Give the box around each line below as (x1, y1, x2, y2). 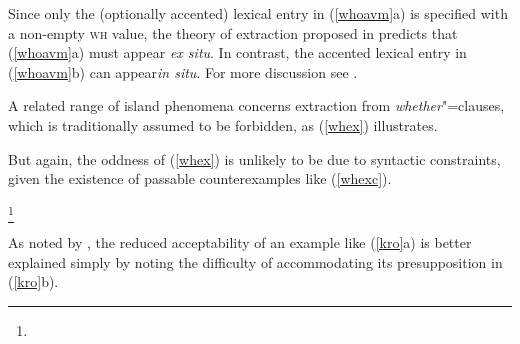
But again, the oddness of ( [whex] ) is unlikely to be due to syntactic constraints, (8, 148, 501, 169)
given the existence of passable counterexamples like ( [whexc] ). (8, 168, 392, 189)
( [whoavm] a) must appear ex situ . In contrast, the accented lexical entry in (8, 42, 467, 63)
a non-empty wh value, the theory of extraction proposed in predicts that (8, 22, 458, 43)
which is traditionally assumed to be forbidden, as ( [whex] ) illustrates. (8, 114, 438, 135)
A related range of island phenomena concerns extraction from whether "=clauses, (8, 95, 505, 116)
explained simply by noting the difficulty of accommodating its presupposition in (8, 251, 503, 272)
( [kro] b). (8, 271, 59, 292)
